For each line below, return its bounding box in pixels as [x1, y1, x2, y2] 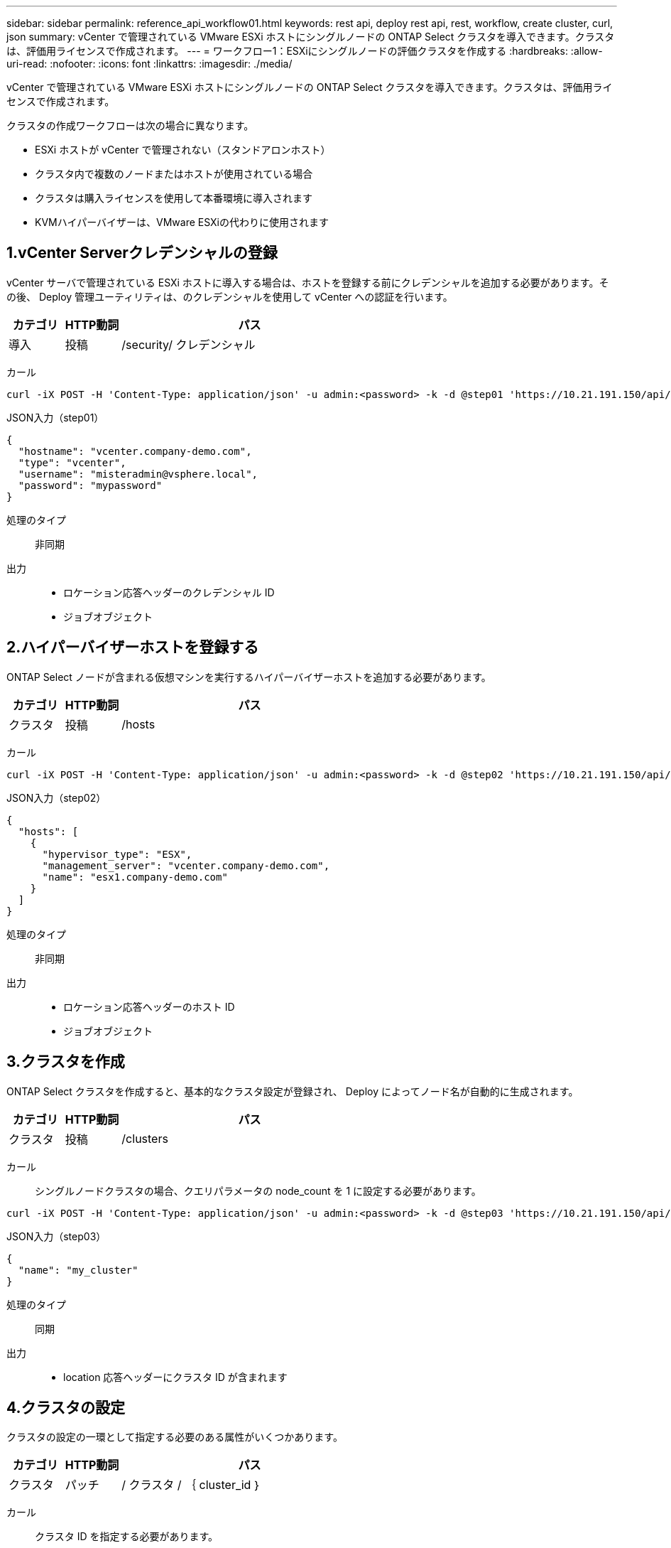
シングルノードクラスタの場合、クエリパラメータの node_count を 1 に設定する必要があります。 [35, 1184, 481, 1197]
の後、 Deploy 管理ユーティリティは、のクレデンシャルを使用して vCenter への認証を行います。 [6, 290, 453, 303]
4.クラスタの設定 [6, 1398, 126, 1417]
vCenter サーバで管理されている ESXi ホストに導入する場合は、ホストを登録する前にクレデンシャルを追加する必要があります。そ [6, 276, 609, 289]
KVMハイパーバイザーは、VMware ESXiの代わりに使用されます [35, 216, 329, 228]
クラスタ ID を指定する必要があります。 [35, 1530, 219, 1543]
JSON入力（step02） [6, 791, 107, 804]
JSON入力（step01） [6, 411, 104, 424]
